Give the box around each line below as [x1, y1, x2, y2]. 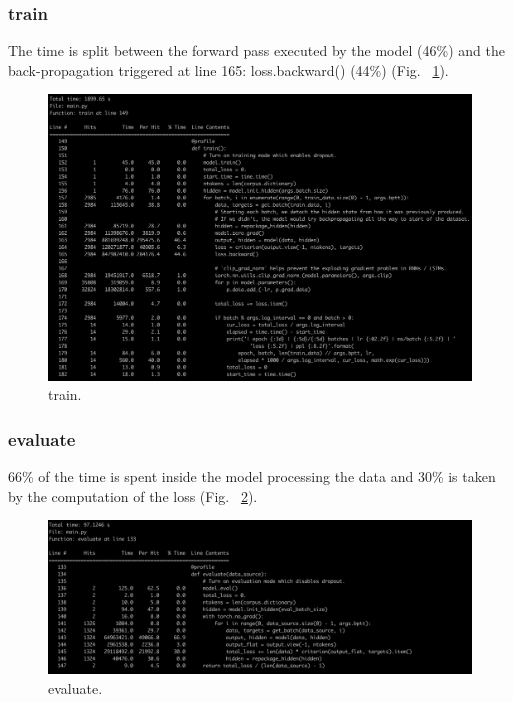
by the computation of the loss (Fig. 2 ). [8, 485, 258, 506]
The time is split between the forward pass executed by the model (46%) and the [8, 40, 505, 61]
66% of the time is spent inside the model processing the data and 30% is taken [8, 465, 496, 486]
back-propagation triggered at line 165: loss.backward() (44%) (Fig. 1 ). [8, 59, 449, 80]
